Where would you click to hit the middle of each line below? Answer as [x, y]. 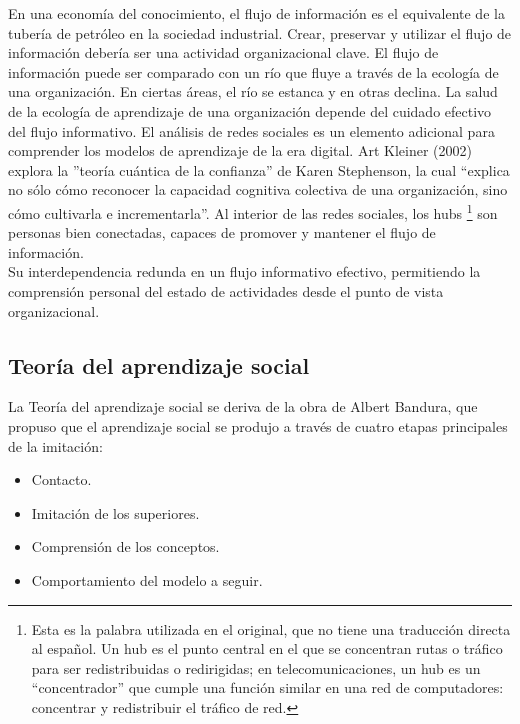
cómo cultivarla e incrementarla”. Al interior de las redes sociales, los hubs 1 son [253, 211]
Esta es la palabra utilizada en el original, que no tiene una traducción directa [271, 628]
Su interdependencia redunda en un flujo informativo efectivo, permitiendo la [244, 271]
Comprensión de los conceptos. [125, 546]
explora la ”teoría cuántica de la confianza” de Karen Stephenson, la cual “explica [259, 169]
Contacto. [61, 479]
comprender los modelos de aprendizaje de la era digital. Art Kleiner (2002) [240, 150]
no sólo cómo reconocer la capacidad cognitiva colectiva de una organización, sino [258, 189]
